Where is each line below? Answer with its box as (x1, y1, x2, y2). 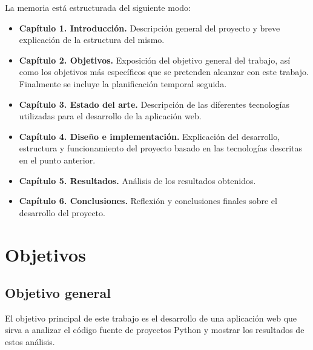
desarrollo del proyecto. (19, 206, 105, 219)
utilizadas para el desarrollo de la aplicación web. (19, 110, 202, 122)
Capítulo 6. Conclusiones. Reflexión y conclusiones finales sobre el (19, 194, 277, 207)
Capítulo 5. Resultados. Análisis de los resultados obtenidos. (19, 174, 256, 187)
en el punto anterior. (19, 153, 96, 166)
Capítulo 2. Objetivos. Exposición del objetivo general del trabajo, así (19, 53, 291, 66)
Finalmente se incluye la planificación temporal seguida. (19, 77, 227, 90)
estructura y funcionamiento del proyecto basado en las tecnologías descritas (19, 142, 303, 154)
